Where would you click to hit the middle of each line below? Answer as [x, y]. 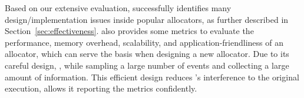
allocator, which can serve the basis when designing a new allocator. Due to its [147, 54]
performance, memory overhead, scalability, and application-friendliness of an [144, 42]
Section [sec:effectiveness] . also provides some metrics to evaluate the [129, 31]
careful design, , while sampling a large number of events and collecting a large [147, 65]
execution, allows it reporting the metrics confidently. [101, 88]
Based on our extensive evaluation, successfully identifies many [118, 8]
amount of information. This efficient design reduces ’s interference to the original [152, 77]
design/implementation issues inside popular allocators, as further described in [147, 19]
